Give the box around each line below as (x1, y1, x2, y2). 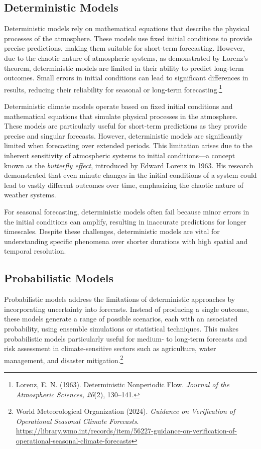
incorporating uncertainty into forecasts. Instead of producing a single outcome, (4, 303, 249, 314)
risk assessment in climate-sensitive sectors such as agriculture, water (4, 343, 216, 354)
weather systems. (4, 189, 56, 200)
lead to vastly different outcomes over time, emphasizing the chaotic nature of (4, 179, 243, 190)
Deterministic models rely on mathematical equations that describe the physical (4, 23, 250, 34)
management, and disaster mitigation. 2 (4, 353, 123, 365)
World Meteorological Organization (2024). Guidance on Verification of (16, 406, 235, 416)
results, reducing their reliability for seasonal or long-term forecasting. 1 (4, 82, 222, 94)
